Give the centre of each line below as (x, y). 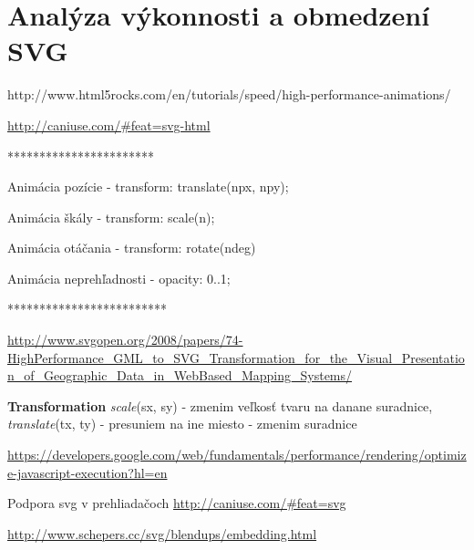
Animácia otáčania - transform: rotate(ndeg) (132, 248)
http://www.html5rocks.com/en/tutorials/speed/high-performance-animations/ (229, 94)
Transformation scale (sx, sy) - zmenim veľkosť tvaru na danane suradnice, (220, 405)
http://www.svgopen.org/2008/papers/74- (125, 340)
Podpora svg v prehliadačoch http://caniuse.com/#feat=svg (177, 503)
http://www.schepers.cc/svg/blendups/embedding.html (162, 533)
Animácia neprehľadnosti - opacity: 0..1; (119, 278)
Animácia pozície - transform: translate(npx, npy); (148, 187)
